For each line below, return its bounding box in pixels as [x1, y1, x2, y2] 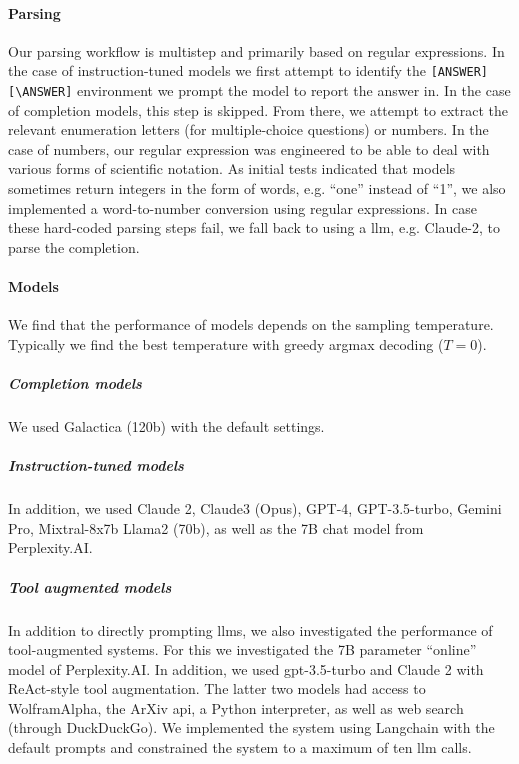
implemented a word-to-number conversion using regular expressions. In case [8, 197, 477, 218]
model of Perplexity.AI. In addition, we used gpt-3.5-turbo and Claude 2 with [8, 658, 484, 679]
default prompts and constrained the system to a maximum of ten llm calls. [8, 737, 472, 758]
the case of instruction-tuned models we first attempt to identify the [8, 60, 427, 81]
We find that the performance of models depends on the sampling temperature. [8, 314, 494, 335]
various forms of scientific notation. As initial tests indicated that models [8, 158, 456, 179]
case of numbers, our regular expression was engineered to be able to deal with [8, 138, 490, 159]
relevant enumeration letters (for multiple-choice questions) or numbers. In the [8, 119, 489, 140]
